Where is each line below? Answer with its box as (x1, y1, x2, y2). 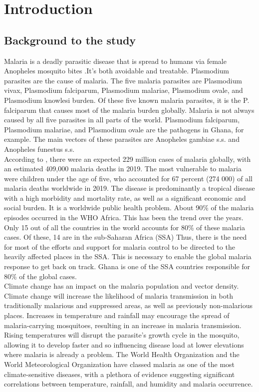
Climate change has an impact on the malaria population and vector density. (4, 281, 239, 291)
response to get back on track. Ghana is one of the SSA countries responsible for (4, 261, 251, 272)
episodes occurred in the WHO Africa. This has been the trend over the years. (4, 212, 244, 223)
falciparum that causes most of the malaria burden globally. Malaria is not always (4, 104, 255, 115)
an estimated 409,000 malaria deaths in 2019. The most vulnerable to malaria (4, 163, 242, 174)
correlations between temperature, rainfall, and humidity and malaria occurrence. (4, 379, 253, 389)
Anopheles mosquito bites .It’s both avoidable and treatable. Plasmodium (4, 65, 229, 76)
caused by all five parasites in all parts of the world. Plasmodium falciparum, (4, 114, 240, 125)
